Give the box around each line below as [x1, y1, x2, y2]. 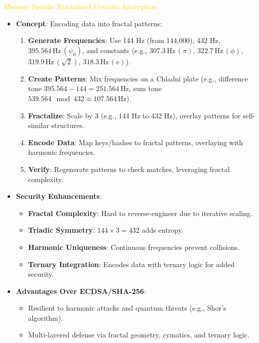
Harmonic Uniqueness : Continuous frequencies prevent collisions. [28, 241, 240, 252]
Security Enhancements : [16, 191, 102, 201]
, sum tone [129, 83, 162, 94]
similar [28, 120, 49, 131]
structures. [51, 120, 85, 131]
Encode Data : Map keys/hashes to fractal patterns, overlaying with [28, 137, 243, 147]
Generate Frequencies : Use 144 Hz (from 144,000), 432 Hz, [28, 35, 220, 46]
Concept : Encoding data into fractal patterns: [16, 18, 162, 28]
